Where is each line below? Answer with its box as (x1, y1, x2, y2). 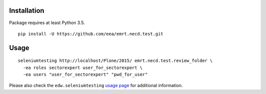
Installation (9, 6, 44, 15)
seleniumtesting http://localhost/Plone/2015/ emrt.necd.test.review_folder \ (18, 58, 213, 63)
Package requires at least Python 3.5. (9, 20, 85, 26)
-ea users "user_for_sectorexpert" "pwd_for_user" (23, 72, 148, 77)
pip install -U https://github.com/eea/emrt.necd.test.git (18, 31, 164, 36)
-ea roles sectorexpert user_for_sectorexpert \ (23, 64, 143, 70)
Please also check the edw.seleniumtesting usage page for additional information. (9, 83, 183, 89)
